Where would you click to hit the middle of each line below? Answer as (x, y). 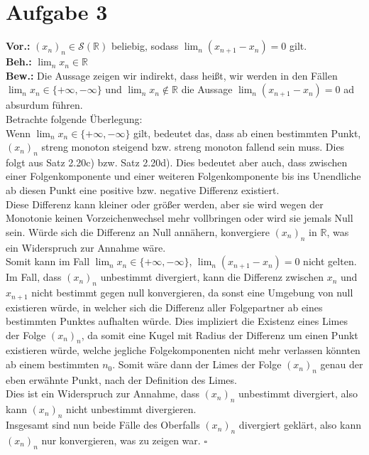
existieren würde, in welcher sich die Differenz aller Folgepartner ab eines (164, 307)
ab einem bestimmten (53, 364)
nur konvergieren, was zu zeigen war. (121, 440)
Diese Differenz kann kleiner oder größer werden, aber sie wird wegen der (165, 204)
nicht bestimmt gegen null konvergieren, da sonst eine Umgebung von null (192, 293)
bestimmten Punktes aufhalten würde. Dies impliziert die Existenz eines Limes (177, 321)
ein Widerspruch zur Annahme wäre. (86, 247)
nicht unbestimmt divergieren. (131, 409)
